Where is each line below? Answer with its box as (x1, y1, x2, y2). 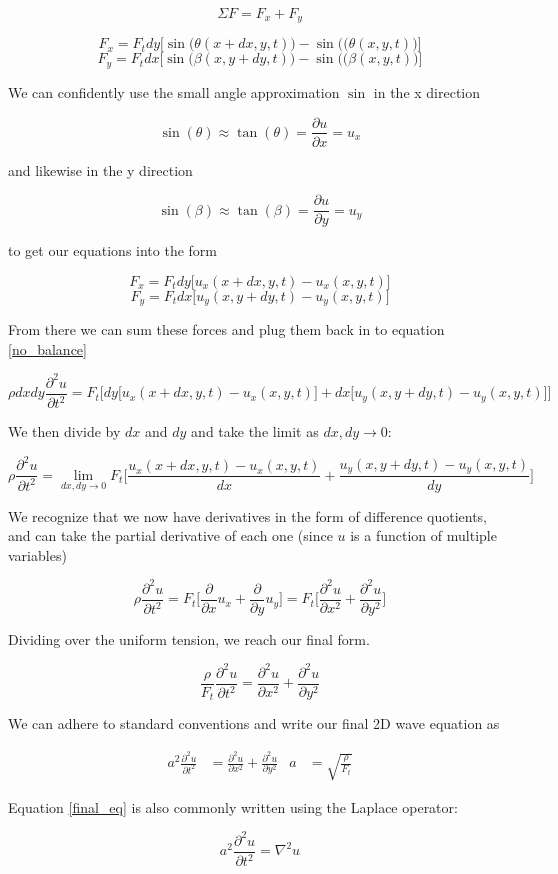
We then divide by (8, 421, 121, 442)
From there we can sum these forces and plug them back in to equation (8, 319, 445, 340)
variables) (8, 544, 67, 565)
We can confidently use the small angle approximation (8, 81, 340, 102)
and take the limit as (191, 421, 319, 442)
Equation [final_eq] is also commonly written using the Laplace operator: (8, 796, 458, 817)
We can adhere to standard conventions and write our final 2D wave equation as (8, 713, 500, 734)
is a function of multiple (350, 525, 497, 546)
